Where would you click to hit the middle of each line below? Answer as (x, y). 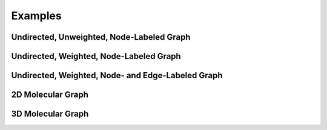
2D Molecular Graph (50, 95)
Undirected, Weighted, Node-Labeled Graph (96, 56)
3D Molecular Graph (50, 114)
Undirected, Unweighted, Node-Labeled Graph (101, 37)
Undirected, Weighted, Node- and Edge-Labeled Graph (117, 76)
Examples (36, 16)
